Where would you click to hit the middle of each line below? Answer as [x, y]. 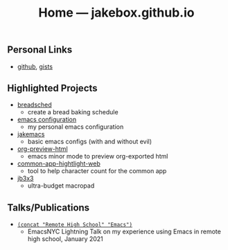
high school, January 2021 [65, 239]
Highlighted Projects [53, 88]
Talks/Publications [49, 207]
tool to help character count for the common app [97, 171]
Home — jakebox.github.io [116, 13]
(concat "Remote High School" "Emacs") [75, 225]
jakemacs [31, 134]
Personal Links [40, 50]
